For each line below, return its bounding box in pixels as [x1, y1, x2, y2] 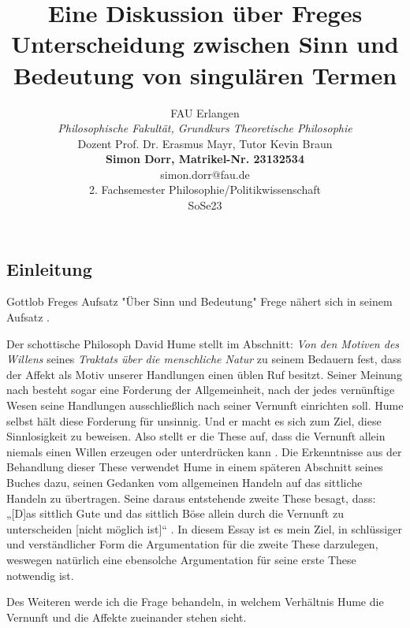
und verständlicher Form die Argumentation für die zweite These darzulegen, [6, 536, 378, 552]
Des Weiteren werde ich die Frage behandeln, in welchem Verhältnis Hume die [6, 593, 384, 610]
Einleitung [6, 256, 92, 281]
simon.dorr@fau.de [160, 165, 250, 182]
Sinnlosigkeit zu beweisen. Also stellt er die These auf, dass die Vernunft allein [6, 428, 386, 444]
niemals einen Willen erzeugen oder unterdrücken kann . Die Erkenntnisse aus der [6, 443, 402, 459]
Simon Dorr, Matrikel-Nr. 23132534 [106, 150, 304, 167]
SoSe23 [188, 197, 222, 214]
